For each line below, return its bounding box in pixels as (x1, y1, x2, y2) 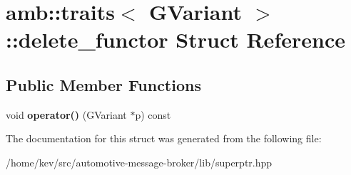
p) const (135, 107, 171, 122)
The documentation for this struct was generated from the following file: (6, 131, 322, 146)
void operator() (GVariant (6, 107, 127, 122)
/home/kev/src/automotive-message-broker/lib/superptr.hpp (6, 154, 273, 169)
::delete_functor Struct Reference (6, 25, 345, 54)
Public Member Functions (6, 73, 201, 95)
